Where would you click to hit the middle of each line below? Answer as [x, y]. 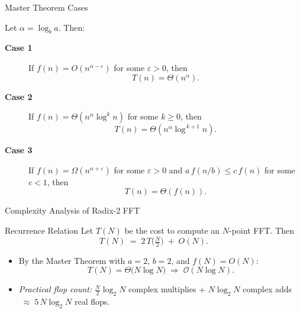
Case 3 [19, 150]
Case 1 [19, 48]
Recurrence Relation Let [49, 230]
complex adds [267, 289]
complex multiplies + [167, 289]
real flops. [92, 301]
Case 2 [19, 96]
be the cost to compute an [172, 230]
